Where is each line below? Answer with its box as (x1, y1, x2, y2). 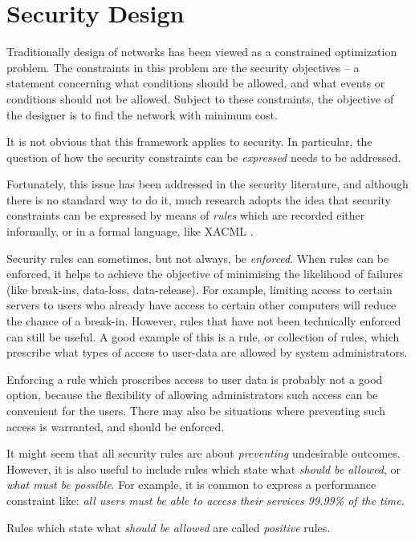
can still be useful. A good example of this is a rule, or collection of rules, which (6, 328, 400, 345)
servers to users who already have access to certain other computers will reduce (6, 297, 397, 313)
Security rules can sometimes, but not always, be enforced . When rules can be (6, 249, 389, 266)
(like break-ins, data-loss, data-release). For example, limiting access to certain (6, 281, 393, 297)
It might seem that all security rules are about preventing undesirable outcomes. (6, 445, 401, 462)
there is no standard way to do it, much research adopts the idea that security (6, 191, 391, 208)
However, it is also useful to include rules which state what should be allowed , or (6, 460, 401, 477)
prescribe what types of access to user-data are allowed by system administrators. (6, 344, 408, 361)
